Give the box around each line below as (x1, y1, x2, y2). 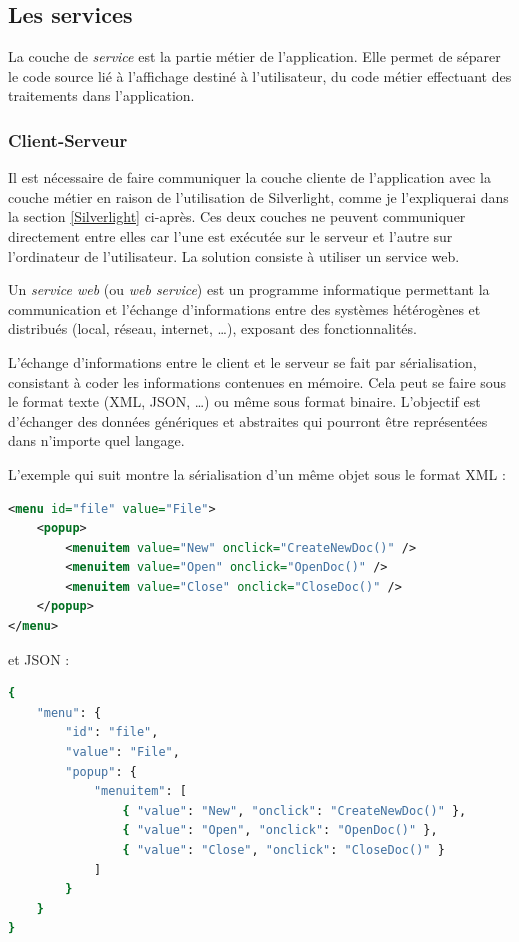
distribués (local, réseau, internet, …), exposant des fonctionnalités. (8, 318, 417, 339)
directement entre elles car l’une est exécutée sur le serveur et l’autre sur (8, 225, 453, 246)
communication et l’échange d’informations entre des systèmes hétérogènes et (8, 298, 481, 319)
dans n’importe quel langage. (8, 430, 185, 451)
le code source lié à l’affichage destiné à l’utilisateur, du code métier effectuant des (8, 65, 512, 86)
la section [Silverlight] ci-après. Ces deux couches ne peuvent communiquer (8, 206, 466, 227)
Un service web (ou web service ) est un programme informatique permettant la (8, 279, 490, 300)
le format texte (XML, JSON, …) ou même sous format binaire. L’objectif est (8, 391, 481, 412)
